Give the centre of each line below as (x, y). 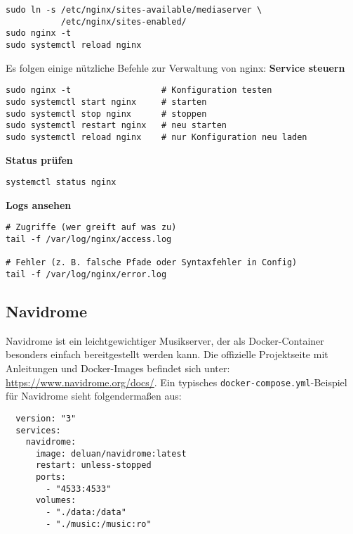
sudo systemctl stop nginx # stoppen (106, 114)
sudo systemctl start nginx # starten (106, 102)
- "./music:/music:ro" (99, 524)
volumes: (56, 501)
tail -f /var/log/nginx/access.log (89, 239)
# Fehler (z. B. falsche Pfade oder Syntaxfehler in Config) (152, 263)
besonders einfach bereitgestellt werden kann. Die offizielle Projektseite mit (167, 354)
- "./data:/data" (86, 513)
